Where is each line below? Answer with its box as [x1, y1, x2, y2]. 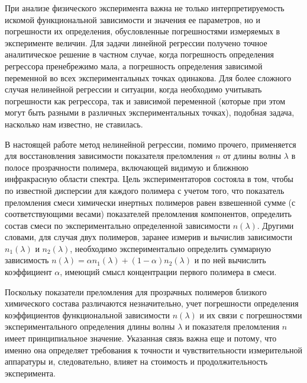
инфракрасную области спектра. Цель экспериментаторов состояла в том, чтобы [5, 173, 293, 185]
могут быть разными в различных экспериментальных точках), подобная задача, [5, 106, 295, 119]
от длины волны [223, 149, 282, 162]
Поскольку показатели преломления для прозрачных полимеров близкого [5, 285, 267, 298]
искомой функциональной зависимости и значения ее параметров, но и [5, 13, 260, 25]
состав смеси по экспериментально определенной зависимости [5, 219, 231, 231]
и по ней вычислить [194, 254, 266, 266]
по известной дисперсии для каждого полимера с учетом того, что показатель [5, 184, 285, 196]
